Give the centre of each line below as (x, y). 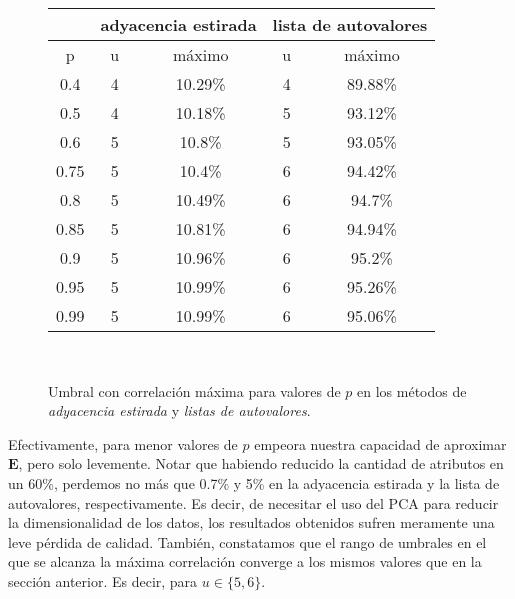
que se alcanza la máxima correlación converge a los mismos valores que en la (245, 561)
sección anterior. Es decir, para (103, 580)
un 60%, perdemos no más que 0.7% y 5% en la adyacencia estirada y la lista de (254, 482)
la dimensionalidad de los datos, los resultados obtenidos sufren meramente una (251, 522)
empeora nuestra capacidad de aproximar (380, 443)
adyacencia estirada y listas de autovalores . (179, 410)
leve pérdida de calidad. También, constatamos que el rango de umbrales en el (247, 541)
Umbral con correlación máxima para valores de (194, 390)
